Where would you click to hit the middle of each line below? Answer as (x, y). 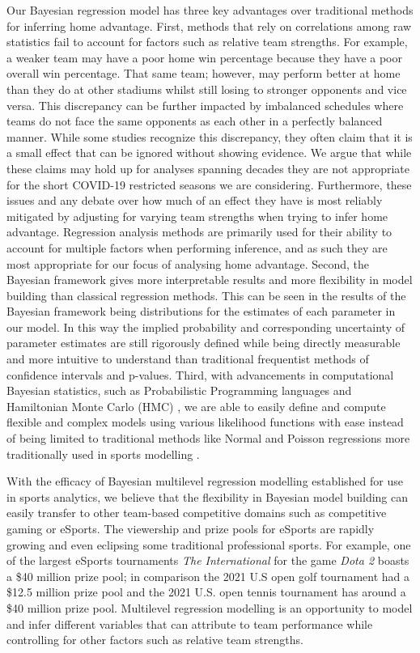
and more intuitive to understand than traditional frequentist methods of (188, 359)
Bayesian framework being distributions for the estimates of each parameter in (201, 311)
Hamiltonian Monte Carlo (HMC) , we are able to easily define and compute (196, 406)
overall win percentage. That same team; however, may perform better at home (204, 73)
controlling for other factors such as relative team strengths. (155, 640)
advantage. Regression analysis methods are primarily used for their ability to (199, 232)
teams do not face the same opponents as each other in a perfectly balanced (195, 121)
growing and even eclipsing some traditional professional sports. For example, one (209, 544)
